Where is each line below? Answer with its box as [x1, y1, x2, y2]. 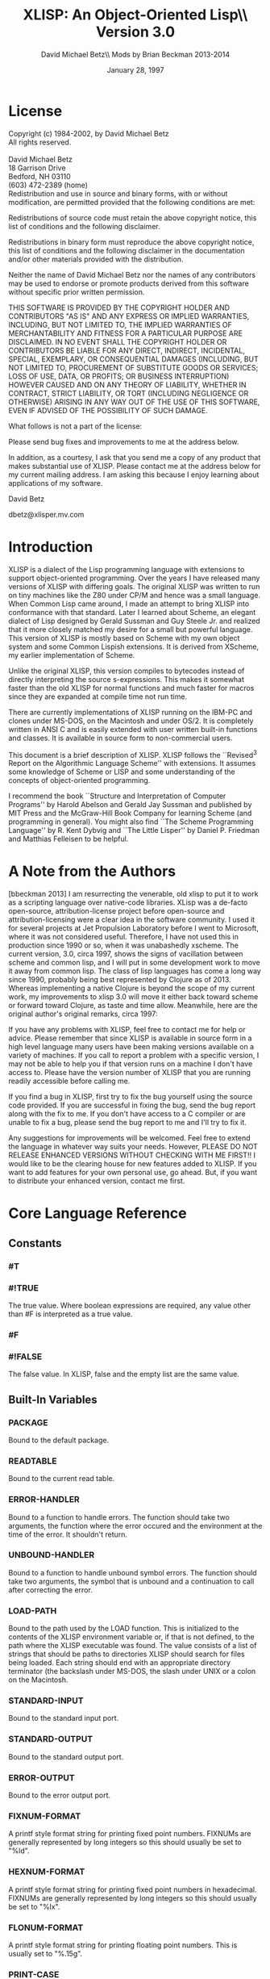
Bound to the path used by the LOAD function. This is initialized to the [8, 1624, 239, 1634]
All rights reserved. [8, 137, 72, 147]
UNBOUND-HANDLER [8, 1550, 95, 1561]
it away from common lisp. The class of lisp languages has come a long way [8, 966, 262, 976]
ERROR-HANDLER [8, 1494, 81, 1505]
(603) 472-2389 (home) [8, 180, 89, 190]
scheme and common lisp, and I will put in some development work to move [8, 958, 260, 968]
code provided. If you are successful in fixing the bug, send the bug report [8, 1100, 256, 1111]
